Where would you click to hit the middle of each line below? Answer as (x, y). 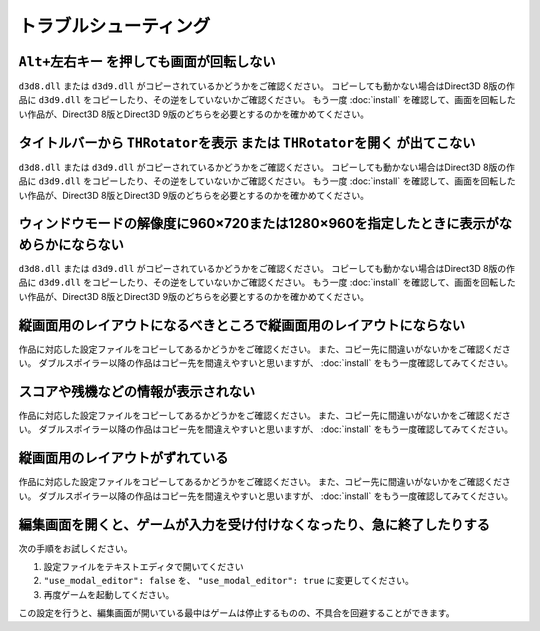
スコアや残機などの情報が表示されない (136, 391)
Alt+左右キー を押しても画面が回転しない (147, 61)
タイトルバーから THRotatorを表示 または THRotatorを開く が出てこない (247, 142)
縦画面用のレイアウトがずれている (123, 458)
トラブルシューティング (114, 26)
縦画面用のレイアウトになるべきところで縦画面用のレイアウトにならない (241, 325)
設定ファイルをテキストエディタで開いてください (143, 566)
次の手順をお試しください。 (75, 548)
